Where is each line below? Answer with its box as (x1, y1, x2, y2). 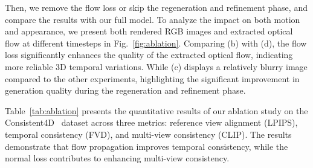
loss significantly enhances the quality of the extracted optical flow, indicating (5, 48, 293, 61)
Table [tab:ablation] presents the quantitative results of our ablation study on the (5, 104, 308, 117)
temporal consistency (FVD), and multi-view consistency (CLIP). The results (5, 128, 292, 140)
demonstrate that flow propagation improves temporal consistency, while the (5, 140, 288, 152)
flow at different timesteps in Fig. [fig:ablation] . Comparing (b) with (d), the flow (5, 36, 307, 49)
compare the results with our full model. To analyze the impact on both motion (5, 13, 300, 25)
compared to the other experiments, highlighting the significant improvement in (5, 72, 300, 85)
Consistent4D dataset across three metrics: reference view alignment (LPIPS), (5, 116, 298, 129)
